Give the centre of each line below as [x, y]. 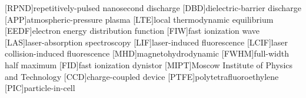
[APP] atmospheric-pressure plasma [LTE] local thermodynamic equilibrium [139, 19]
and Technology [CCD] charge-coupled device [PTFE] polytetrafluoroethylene [142, 76]
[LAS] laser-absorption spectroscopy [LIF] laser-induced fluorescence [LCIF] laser [146, 42]
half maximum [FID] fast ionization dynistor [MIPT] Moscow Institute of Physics [149, 64]
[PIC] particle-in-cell [40, 88]
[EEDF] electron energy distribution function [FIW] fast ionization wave [132, 31]
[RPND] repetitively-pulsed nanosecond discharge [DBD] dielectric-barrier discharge [153, 8]
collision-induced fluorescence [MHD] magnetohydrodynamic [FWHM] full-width [147, 53]
